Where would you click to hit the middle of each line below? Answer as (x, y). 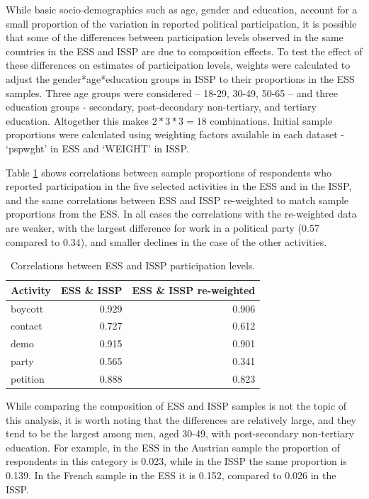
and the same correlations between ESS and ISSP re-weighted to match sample (177, 200)
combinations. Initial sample (271, 120)
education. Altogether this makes (78, 120)
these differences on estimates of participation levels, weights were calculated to (178, 65)
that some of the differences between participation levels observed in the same (175, 37)
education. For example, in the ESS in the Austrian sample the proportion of (173, 447)
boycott (27, 308)
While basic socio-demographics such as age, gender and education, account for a (182, 9)
